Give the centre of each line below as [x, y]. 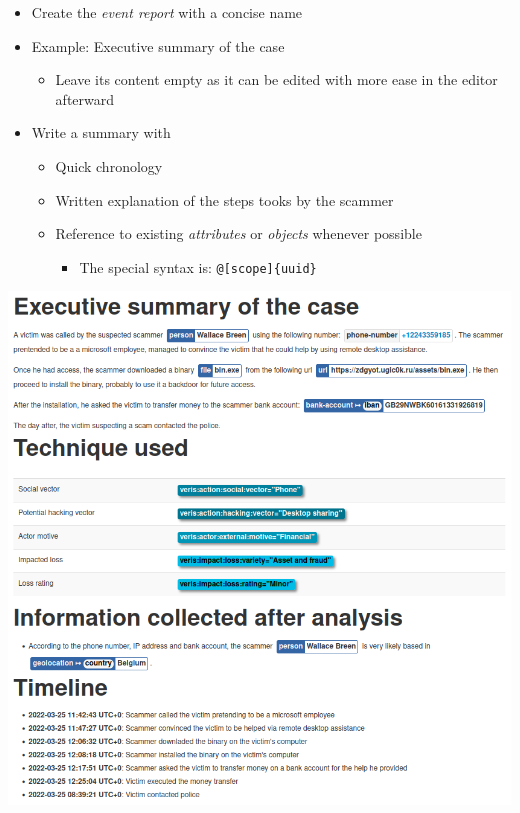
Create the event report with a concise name [167, 12]
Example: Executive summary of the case [158, 45]
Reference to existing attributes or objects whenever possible [238, 233]
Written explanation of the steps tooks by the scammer [224, 199]
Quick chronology [109, 165]
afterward [85, 98]
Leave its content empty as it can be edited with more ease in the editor [276, 79]
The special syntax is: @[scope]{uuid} [198, 266]
